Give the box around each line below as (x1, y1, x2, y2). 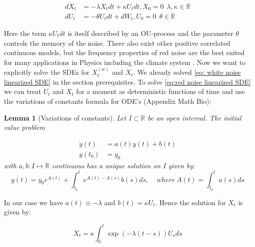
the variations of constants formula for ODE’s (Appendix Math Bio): (4, 95, 211, 106)
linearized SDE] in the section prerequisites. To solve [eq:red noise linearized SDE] (4, 76, 251, 87)
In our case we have (4, 197, 63, 207)
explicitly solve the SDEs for (4, 67, 90, 77)
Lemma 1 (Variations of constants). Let (4, 112, 126, 123)
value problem (4, 122, 45, 132)
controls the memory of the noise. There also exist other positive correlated (4, 37, 230, 48)
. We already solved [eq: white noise (133, 67, 241, 77)
